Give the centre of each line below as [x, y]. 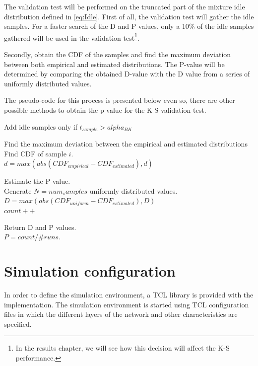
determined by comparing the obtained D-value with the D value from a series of [127, 74]
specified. [18, 324]
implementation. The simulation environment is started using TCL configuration [127, 304]
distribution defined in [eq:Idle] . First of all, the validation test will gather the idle [129, 16]
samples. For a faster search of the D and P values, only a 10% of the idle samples [129, 26]
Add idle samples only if [41, 126]
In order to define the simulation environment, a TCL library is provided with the [129, 294]
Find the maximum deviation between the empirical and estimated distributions [126, 144]
